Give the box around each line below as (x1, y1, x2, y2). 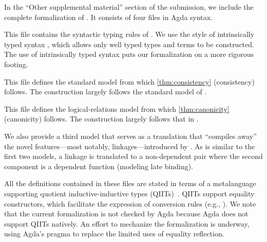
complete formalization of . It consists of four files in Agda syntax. (4, 11, 213, 22)
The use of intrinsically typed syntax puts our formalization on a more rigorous (4, 49, 254, 59)
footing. (4, 58, 28, 69)
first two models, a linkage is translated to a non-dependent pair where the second (4, 151, 263, 162)
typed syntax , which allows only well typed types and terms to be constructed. (4, 38, 254, 49)
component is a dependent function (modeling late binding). (4, 160, 194, 171)
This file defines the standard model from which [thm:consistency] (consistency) (4, 76, 255, 87)
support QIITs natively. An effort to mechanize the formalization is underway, (4, 218, 250, 229)
